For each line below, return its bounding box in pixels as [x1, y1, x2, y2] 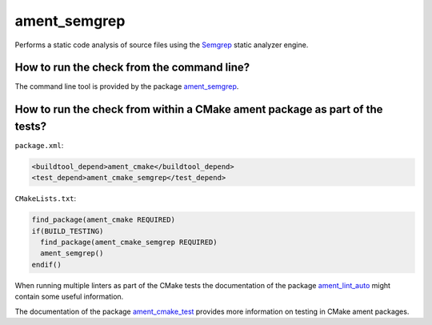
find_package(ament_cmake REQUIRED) [31, 215, 176, 224]
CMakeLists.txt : [14, 194, 77, 203]
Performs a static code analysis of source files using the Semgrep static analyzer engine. [14, 40, 309, 50]
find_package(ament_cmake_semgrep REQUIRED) [40, 238, 218, 247]
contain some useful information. [14, 292, 124, 302]
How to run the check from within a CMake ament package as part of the [14, 102, 383, 116]
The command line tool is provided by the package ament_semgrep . [14, 82, 239, 91]
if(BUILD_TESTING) [31, 227, 104, 235]
